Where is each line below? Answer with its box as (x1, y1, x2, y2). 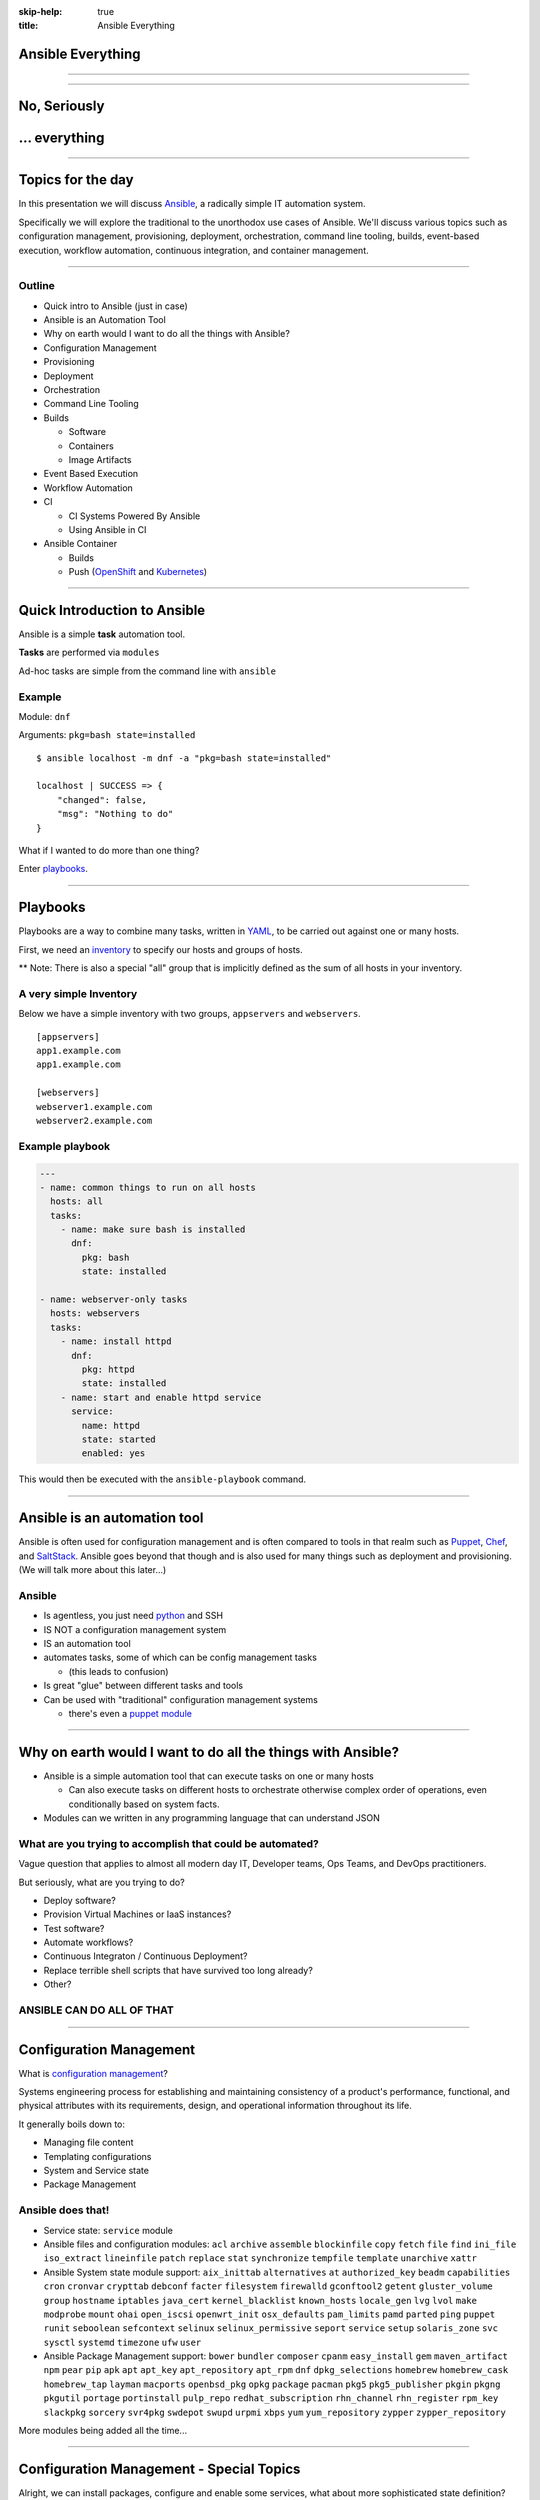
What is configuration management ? (18, 2067, 169, 2079)
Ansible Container (43, 538, 118, 550)
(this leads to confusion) (68, 1665, 169, 1677)
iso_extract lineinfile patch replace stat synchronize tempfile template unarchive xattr (43, 2253, 477, 2264)
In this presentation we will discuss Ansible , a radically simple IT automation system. (18, 198, 366, 210)
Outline (18, 279, 55, 293)
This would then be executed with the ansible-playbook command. (18, 1473, 307, 1485)
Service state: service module (43, 2224, 174, 2236)
